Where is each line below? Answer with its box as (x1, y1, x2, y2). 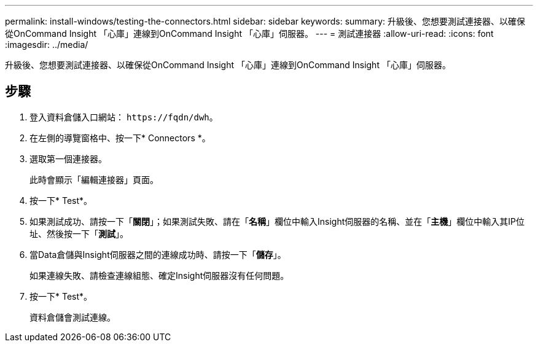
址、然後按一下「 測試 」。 (29, 228, 128, 239)
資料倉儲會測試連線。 (29, 311, 115, 322)
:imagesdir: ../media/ (5, 39, 88, 50)
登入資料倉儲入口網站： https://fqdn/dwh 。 (29, 111, 218, 122)
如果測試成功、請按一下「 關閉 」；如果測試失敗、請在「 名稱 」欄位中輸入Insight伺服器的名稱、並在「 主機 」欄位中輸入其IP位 (29, 216, 524, 227)
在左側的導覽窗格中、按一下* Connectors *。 (29, 132, 211, 143)
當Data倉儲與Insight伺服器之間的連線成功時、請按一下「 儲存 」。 (29, 249, 286, 260)
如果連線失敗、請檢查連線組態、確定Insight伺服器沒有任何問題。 (29, 270, 289, 281)
